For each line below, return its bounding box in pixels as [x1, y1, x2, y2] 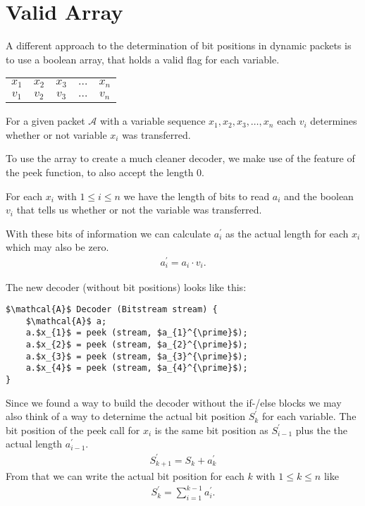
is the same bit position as [154, 422, 268, 437]
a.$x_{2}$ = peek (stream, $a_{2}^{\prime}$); [25, 340, 248, 350]
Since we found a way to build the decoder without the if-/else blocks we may [6, 395, 342, 409]
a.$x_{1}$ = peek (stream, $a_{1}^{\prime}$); [25, 328, 248, 338]
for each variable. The [261, 409, 357, 424]
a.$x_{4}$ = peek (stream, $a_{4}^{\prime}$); [25, 363, 248, 374]
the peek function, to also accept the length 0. [6, 164, 205, 179]
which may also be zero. [6, 240, 109, 254]
